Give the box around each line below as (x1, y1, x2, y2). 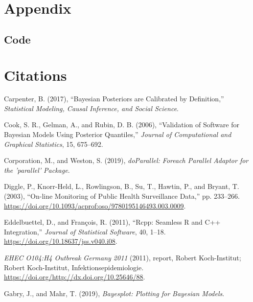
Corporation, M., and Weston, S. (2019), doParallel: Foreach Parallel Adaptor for (4, 155, 249, 165)
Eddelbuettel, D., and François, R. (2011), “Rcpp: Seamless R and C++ (4, 217, 221, 227)
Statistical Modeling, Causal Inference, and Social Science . (4, 103, 179, 113)
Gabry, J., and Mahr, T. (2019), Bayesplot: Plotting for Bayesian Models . (4, 288, 225, 298)
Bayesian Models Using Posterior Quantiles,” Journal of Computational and (4, 129, 231, 139)
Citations (4, 65, 67, 85)
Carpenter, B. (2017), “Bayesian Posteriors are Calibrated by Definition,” (4, 93, 224, 104)
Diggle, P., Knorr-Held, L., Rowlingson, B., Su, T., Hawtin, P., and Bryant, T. (4, 181, 239, 191)
